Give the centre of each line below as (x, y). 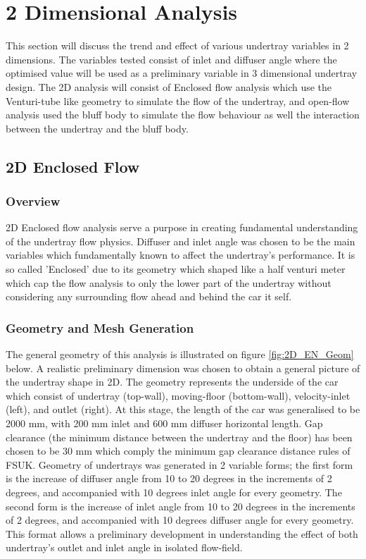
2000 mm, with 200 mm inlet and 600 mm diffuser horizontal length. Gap (164, 423)
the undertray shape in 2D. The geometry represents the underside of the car (172, 382)
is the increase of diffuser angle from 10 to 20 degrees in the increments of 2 (169, 478)
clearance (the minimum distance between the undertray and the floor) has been (179, 437)
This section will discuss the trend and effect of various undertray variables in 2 (177, 45)
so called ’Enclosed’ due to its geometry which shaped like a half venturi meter (176, 269)
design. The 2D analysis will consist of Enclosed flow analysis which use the (169, 86)
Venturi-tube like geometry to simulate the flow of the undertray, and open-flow (178, 100)
